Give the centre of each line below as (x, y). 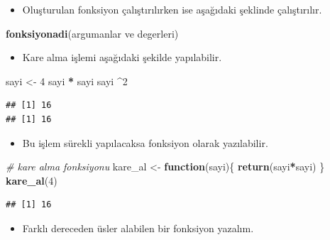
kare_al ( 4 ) (32, 180)
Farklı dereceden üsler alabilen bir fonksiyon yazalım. (138, 228)
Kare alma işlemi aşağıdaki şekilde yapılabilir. (122, 57)
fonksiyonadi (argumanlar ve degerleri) (92, 33)
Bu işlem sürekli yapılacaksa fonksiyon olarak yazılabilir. (145, 142)
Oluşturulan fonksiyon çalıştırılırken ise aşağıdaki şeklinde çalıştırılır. (172, 9)
